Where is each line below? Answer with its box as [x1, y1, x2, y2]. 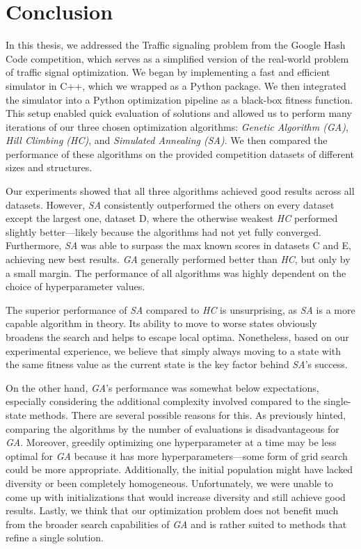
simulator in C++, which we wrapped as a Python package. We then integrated [6, 78, 346, 93]
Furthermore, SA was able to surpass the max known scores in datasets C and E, [6, 238, 351, 253]
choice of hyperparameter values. [6, 279, 145, 294]
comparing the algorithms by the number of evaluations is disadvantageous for [6, 421, 339, 436]
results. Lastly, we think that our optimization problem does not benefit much [6, 503, 339, 518]
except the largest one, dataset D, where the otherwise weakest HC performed [6, 211, 338, 225]
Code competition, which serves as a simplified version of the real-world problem [6, 51, 349, 65]
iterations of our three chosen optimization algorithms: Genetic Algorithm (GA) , [6, 119, 348, 134]
